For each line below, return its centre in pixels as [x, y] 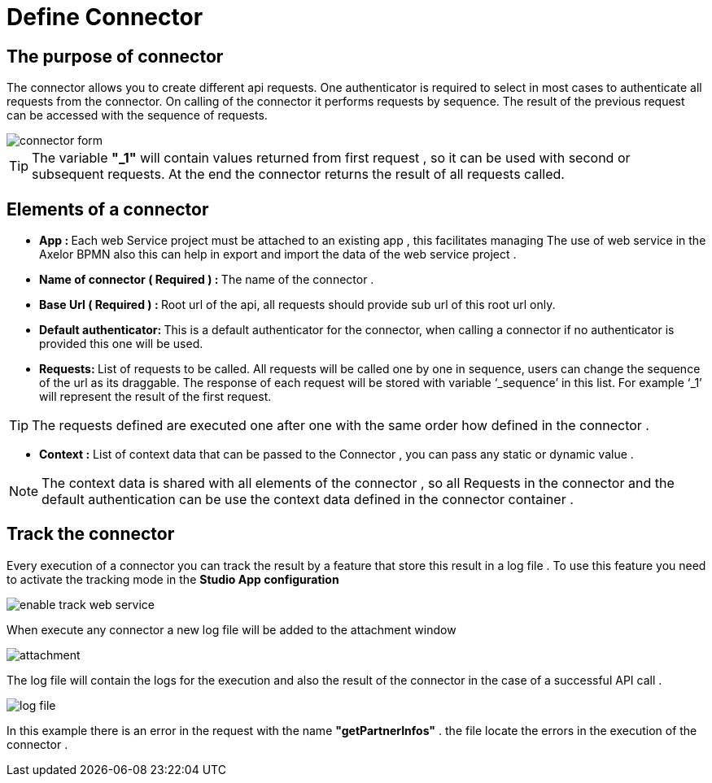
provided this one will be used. [121, 344]
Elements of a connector [108, 209]
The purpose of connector [115, 56]
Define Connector [105, 17]
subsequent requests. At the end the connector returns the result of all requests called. [298, 174]
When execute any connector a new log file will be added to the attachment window [232, 629]
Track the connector [91, 534]
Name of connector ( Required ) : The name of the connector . [207, 280]
